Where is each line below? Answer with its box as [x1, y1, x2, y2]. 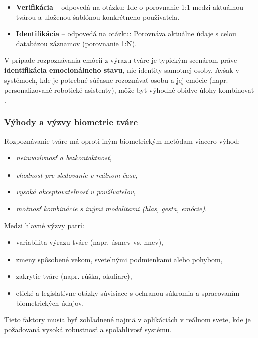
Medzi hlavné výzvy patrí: [4, 220, 84, 230]
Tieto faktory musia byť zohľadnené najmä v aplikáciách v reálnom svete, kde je [4, 314, 251, 325]
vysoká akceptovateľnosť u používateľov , [16, 186, 136, 197]
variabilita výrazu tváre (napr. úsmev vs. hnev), [16, 237, 163, 247]
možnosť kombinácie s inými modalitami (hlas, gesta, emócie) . [16, 203, 207, 213]
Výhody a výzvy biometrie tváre [4, 116, 138, 128]
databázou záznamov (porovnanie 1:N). [16, 38, 137, 48]
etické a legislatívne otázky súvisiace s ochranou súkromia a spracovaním [16, 287, 240, 298]
